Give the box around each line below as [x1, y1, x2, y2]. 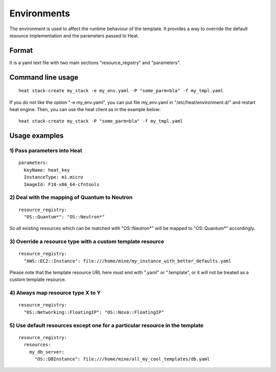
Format [9, 46, 33, 55]
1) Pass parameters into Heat [9, 147, 83, 154]
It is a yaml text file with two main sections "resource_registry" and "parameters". [9, 59, 181, 66]
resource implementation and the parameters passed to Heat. [9, 32, 139, 38]
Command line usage [9, 73, 79, 81]
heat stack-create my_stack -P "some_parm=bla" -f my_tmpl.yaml [18, 118, 183, 124]
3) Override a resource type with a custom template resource [9, 238, 165, 245]
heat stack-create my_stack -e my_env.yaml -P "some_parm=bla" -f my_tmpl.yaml [18, 88, 223, 94]
